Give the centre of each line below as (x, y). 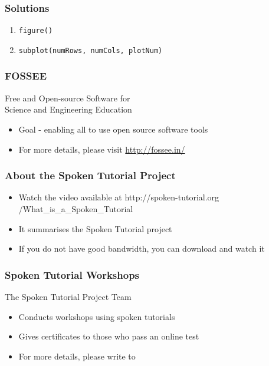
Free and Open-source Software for (68, 98)
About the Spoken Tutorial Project (90, 175)
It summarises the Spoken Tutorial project (95, 228)
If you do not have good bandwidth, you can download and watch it (142, 248)
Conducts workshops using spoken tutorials (97, 316)
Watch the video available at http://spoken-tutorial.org (119, 197)
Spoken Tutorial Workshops (72, 274)
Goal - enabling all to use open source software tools (113, 129)
